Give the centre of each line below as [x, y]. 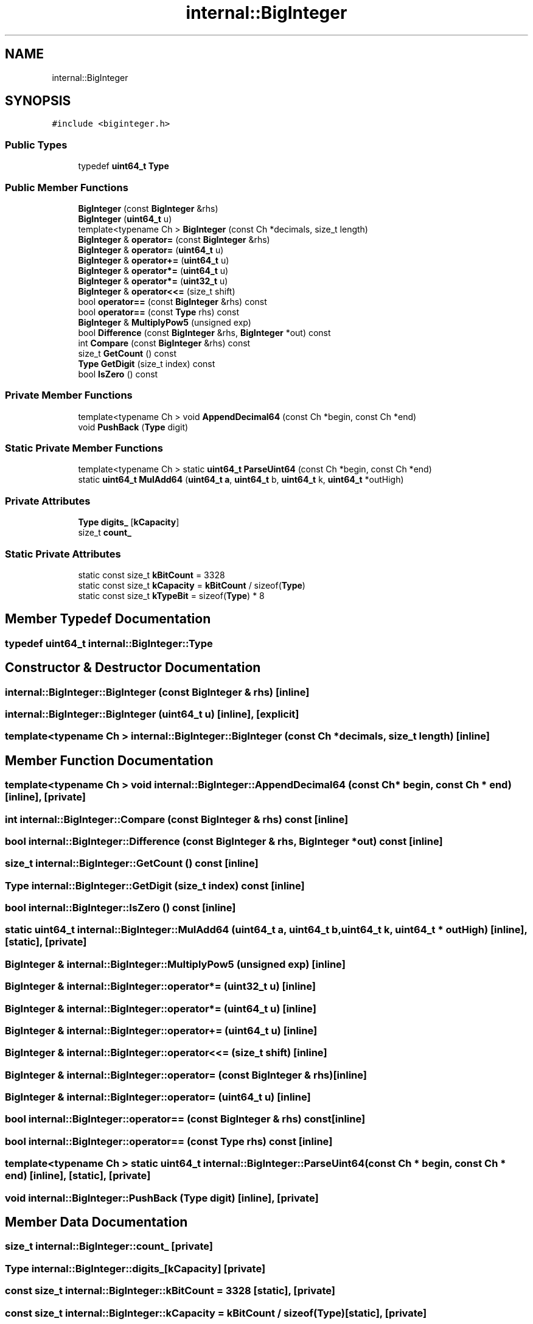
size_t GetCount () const [127, 353]
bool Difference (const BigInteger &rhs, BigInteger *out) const [204, 332]
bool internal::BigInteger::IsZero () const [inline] [120, 908]
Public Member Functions [67, 187]
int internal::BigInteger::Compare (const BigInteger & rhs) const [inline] [177, 819]
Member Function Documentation [109, 760]
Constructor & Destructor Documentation [133, 668]
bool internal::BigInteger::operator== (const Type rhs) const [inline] [169, 1141]
